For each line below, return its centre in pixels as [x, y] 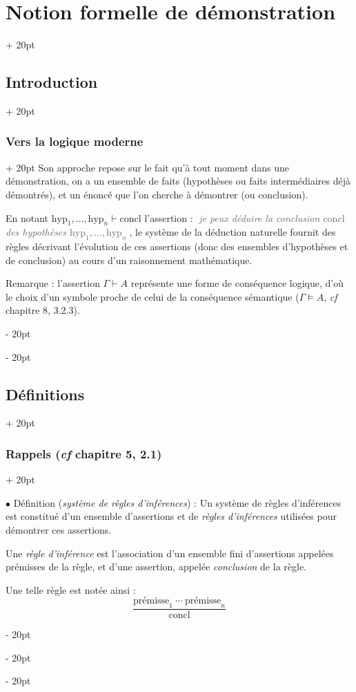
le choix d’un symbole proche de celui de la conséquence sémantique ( [152, 296]
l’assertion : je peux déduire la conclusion [232, 217]
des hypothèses [36, 232]
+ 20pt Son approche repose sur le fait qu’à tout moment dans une [148, 167]
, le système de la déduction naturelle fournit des [233, 232]
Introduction [52, 82]
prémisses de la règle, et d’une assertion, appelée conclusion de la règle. [156, 567]
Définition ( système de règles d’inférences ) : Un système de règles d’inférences [177, 502]
